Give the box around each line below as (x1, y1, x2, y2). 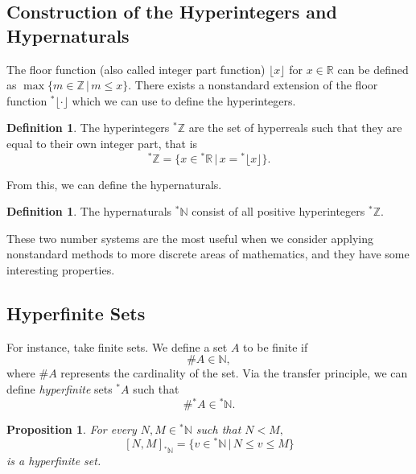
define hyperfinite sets (6, 381, 113, 397)
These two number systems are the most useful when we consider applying (6, 229, 373, 246)
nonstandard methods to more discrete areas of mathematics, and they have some (6, 245, 410, 262)
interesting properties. (6, 262, 115, 278)
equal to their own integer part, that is (6, 134, 198, 151)
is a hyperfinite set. (6, 452, 101, 469)
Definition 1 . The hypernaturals (6, 203, 172, 220)
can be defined (337, 60, 409, 77)
